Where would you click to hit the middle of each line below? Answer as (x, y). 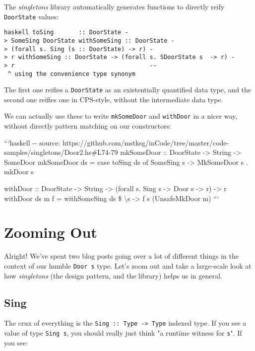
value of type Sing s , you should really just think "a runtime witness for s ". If (123, 333)
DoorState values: (32, 16)
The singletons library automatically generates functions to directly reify (114, 6)
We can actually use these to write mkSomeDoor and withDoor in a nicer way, (121, 116)
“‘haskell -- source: (32, 142)
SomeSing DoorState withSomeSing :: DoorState (89, 40)
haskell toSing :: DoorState (63, 33)
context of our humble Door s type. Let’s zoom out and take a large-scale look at (128, 265)
